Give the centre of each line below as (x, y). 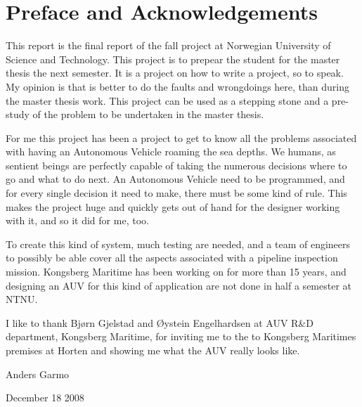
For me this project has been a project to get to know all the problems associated (181, 137)
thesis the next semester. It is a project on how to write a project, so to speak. (175, 73)
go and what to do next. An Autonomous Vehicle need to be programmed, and (175, 179)
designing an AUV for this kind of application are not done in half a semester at (179, 285)
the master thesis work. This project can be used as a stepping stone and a (167, 100)
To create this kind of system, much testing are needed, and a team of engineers (178, 244)
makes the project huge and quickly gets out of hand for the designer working (173, 206)
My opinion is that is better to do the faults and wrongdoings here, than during (177, 86)
